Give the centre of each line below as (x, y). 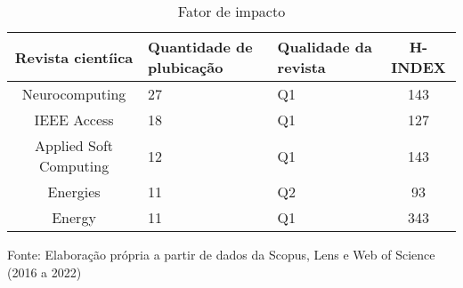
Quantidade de (200, 47)
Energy (74, 217)
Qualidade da (325, 47)
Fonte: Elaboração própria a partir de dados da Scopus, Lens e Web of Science (221, 254)
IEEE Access (74, 120)
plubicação (186, 67)
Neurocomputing (74, 94)
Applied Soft (74, 145)
